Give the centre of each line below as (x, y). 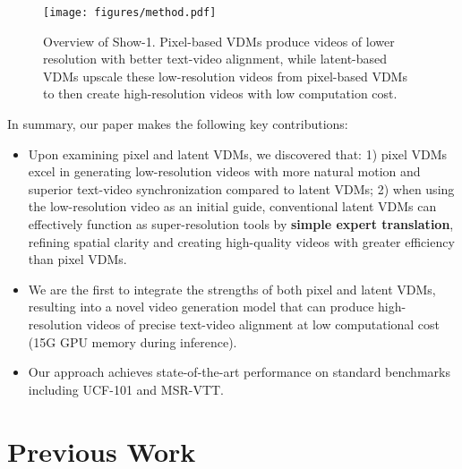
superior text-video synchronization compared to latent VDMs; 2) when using (241, 188)
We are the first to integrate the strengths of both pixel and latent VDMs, (232, 289)
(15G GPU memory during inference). (133, 341)
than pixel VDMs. (77, 259)
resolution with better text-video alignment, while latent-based (215, 59)
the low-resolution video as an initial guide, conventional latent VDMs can (232, 206)
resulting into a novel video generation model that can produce (201, 307)
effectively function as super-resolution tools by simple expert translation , (241, 224)
